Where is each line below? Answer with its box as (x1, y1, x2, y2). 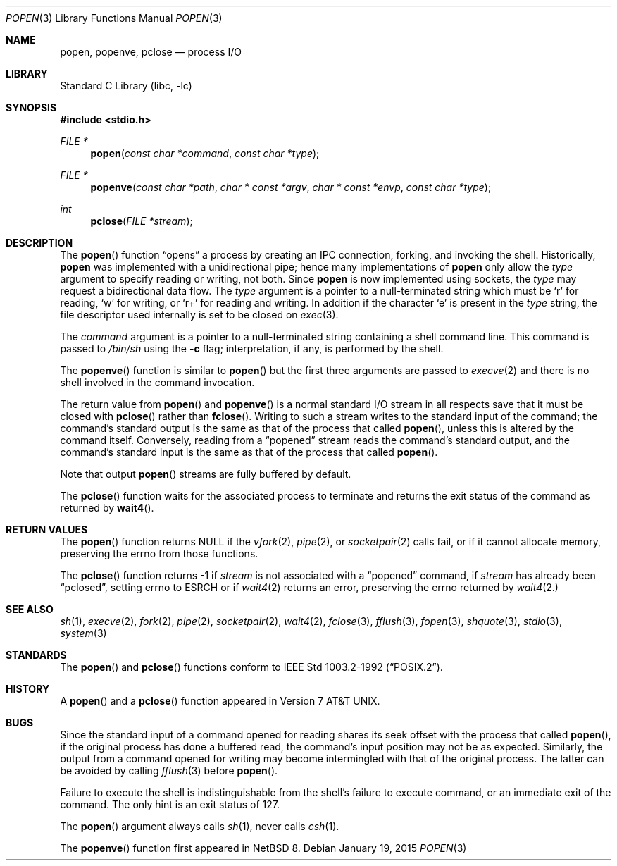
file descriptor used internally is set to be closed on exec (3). (60, 309, 339, 321)
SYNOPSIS (6, 101, 57, 113)
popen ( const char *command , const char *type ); (90, 147, 320, 159)
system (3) (60, 627, 107, 639)
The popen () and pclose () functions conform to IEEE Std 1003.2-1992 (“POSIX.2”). (60, 661, 443, 673)
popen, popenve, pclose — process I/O (60, 46, 242, 58)
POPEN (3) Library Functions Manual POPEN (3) (6, 12, 223, 24)
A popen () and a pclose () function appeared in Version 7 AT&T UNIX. (60, 695, 380, 707)
